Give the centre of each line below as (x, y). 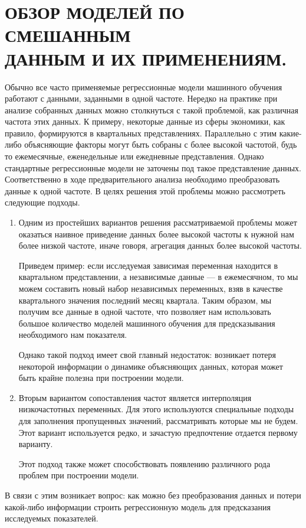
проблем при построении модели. (79, 475)
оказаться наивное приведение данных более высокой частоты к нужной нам (156, 234)
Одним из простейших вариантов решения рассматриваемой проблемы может (158, 222)
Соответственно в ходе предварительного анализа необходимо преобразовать (142, 179)
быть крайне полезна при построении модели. (101, 378)
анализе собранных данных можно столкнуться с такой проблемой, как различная (152, 110)
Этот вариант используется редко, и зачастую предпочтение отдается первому (158, 432)
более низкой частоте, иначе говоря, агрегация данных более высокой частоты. (160, 245)
